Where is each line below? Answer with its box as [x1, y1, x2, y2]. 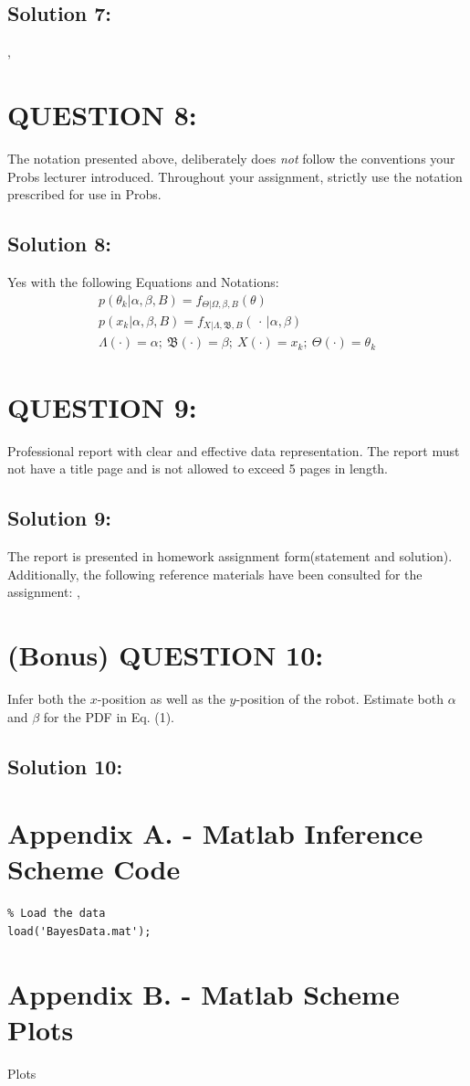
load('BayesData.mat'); [7, 924, 151, 938]
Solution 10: [7, 751, 123, 780]
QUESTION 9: [7, 388, 197, 425]
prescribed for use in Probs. [7, 185, 162, 204]
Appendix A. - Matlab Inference [7, 814, 423, 852]
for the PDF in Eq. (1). [43, 707, 175, 726]
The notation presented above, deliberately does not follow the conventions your [7, 148, 455, 167]
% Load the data [7, 907, 106, 921]
